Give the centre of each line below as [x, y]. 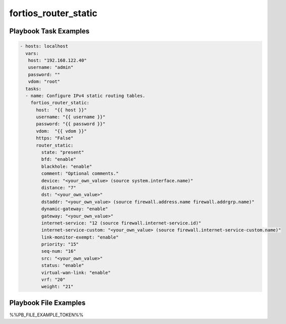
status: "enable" [63, 266]
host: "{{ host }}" [61, 110]
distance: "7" [59, 188]
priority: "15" [60, 244]
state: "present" [63, 152]
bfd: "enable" [59, 159]
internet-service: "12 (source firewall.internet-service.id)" [121, 223]
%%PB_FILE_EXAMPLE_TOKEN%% [46, 315]
